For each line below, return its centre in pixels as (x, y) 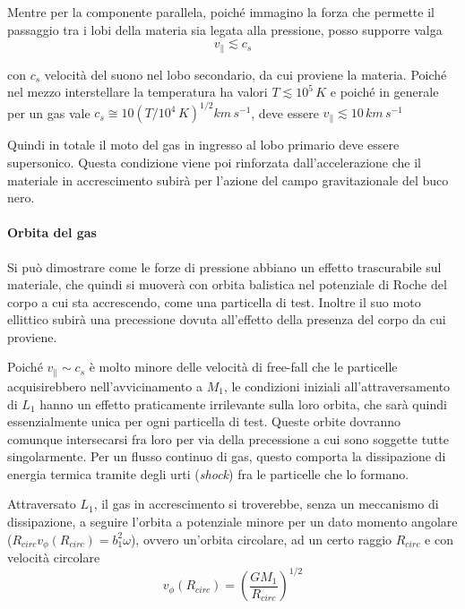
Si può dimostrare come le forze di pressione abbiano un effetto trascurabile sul (224, 266)
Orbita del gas (52, 232)
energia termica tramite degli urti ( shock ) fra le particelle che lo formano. (208, 473)
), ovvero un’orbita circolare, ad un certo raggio (261, 539)
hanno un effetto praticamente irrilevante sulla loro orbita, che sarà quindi (243, 403)
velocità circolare (54, 558)
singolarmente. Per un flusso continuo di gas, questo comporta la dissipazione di (227, 456)
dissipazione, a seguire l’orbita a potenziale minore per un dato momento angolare (232, 522)
